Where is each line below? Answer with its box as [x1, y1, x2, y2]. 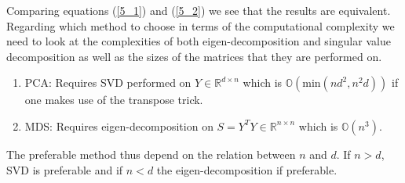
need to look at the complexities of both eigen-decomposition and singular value [6, 33, 391, 49]
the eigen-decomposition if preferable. [156, 161, 337, 178]
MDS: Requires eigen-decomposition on [24, 117, 213, 134]
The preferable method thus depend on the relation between [6, 145, 296, 162]
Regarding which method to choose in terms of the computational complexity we [6, 17, 395, 34]
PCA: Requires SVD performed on [24, 74, 192, 91]
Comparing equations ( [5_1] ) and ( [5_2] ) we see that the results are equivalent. [6, 2, 391, 18]
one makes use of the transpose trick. [24, 91, 203, 108]
